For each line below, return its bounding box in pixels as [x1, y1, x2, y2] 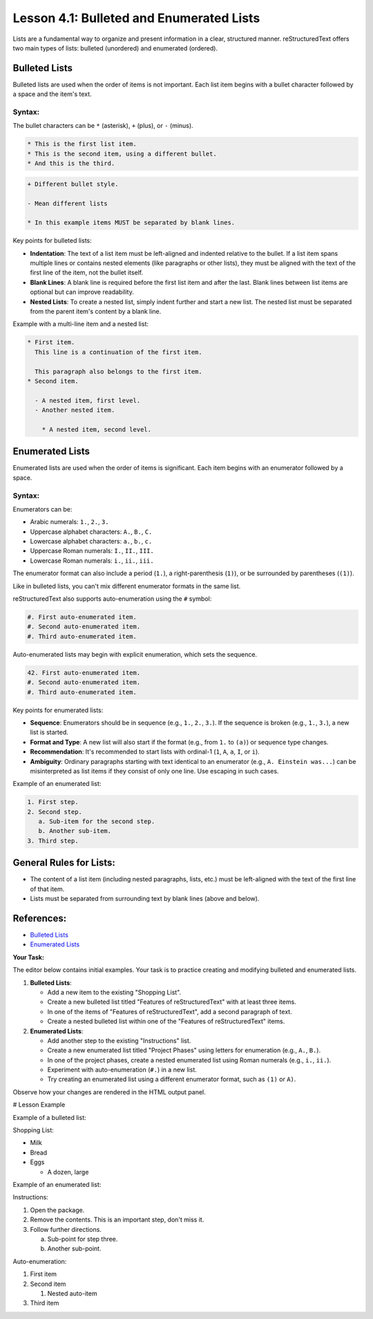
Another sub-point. [47, 1244, 102, 1253]
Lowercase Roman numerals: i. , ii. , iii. [30, 556, 155, 565]
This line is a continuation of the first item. [35, 348, 203, 356]
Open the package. [30, 1206, 85, 1214]
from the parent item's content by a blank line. [30, 308, 162, 315]
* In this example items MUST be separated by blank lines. [27, 218, 236, 227]
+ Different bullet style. [27, 180, 119, 188]
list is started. [30, 728, 69, 736]
